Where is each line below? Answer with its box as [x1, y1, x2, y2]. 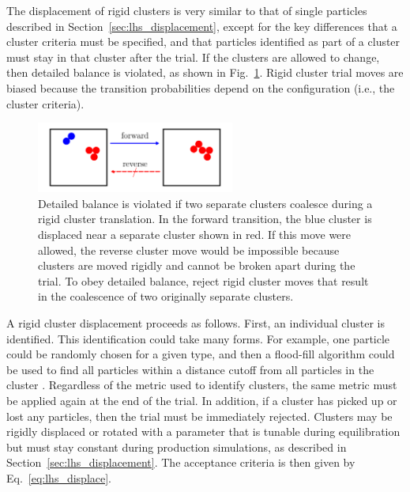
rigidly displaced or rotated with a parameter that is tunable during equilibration [6, 423, 401, 440]
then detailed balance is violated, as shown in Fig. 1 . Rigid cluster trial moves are [6, 64, 404, 81]
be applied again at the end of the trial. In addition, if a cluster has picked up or [6, 392, 397, 408]
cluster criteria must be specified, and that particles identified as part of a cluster [6, 33, 401, 50]
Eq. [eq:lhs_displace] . [6, 469, 112, 486]
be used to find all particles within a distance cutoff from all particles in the [6, 361, 374, 377]
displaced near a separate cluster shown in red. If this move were [38, 225, 352, 242]
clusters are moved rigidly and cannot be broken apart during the [38, 257, 355, 274]
